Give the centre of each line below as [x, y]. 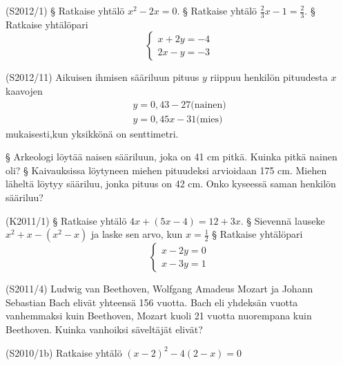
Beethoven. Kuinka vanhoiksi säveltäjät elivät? [104, 329]
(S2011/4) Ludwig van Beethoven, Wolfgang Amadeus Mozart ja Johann [159, 289]
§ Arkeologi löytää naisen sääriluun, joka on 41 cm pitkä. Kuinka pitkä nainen [171, 157]
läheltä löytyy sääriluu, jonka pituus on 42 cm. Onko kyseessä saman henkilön [171, 184]
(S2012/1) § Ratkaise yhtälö [65, 10]
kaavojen [24, 91]
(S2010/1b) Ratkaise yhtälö [64, 352]
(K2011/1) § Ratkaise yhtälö [66, 220]
